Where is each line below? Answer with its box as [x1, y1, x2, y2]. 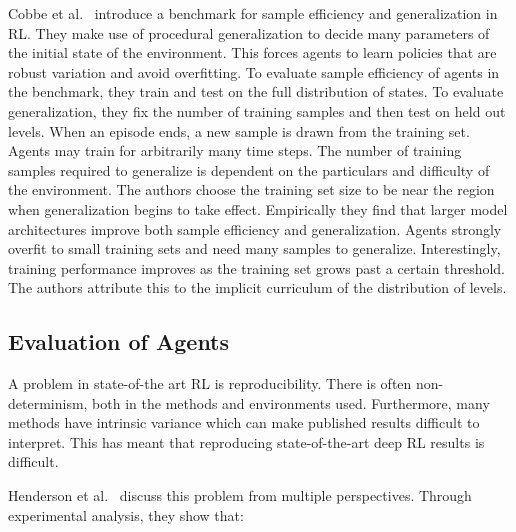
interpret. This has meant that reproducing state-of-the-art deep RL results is [8, 431, 485, 452]
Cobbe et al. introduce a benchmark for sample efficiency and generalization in [8, 3, 498, 23]
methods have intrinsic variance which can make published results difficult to [8, 412, 480, 433]
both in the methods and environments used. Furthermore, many [92, 392, 490, 413]
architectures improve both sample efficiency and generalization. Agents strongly [8, 218, 502, 239]
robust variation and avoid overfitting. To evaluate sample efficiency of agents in [8, 61, 500, 82]
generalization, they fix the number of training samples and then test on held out [8, 100, 506, 121]
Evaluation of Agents [8, 326, 230, 357]
